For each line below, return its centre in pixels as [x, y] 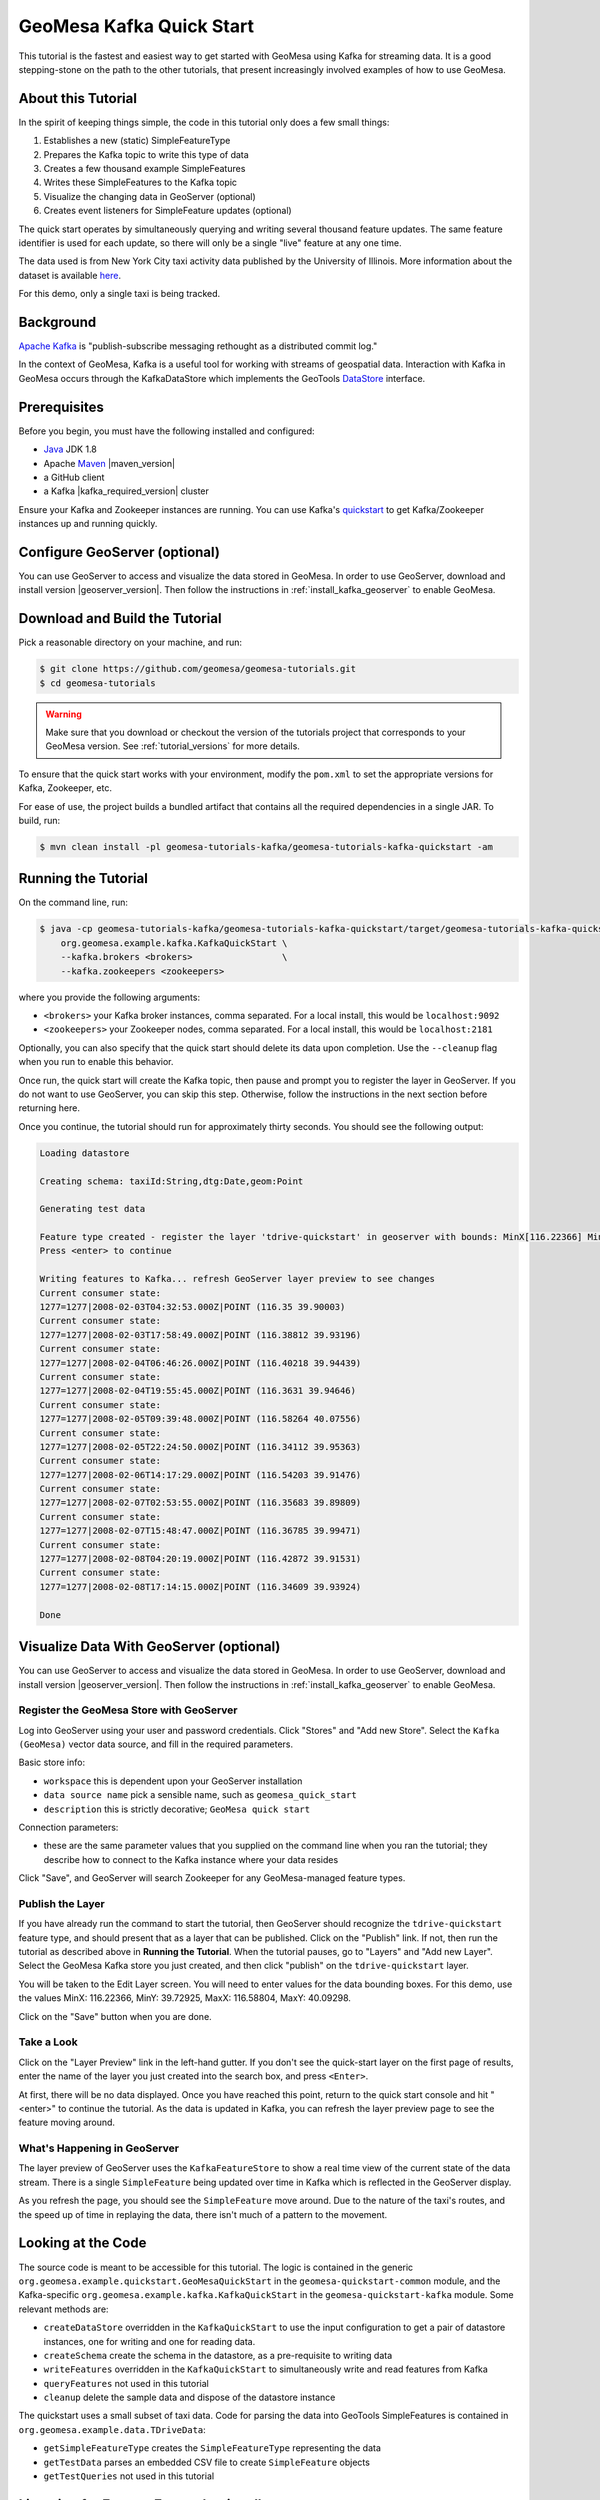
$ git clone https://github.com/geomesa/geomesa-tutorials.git [198, 669]
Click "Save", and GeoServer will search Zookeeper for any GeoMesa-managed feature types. [212, 1878]
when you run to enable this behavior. [96, 1062]
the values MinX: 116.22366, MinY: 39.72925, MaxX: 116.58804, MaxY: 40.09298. [185, 1998]
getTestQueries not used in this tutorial [129, 2476]
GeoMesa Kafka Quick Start [136, 26]
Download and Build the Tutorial [120, 618]
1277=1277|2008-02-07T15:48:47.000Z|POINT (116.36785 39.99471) [200, 1531]
